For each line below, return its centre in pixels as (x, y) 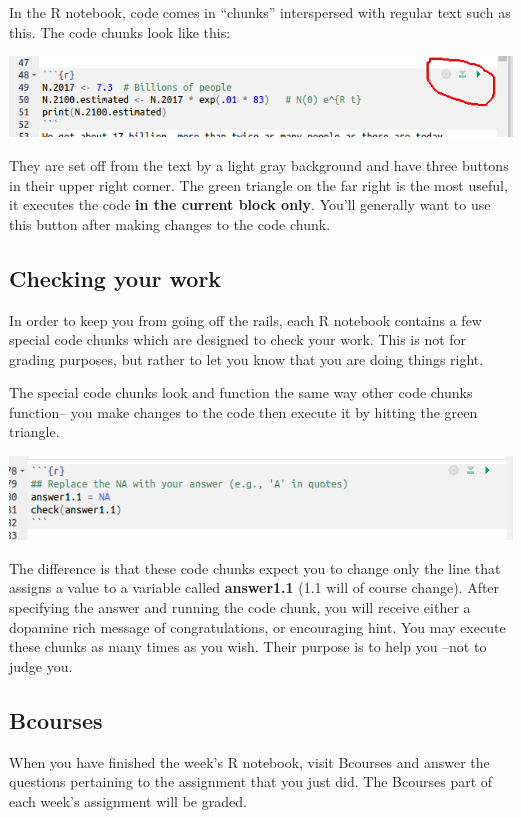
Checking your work (115, 277)
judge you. (41, 665)
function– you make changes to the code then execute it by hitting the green (243, 411)
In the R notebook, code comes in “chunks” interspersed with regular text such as (260, 12)
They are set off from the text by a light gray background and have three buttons (259, 164)
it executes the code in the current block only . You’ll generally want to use (250, 204)
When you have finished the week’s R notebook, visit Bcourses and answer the (249, 761)
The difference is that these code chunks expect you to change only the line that (255, 567)
